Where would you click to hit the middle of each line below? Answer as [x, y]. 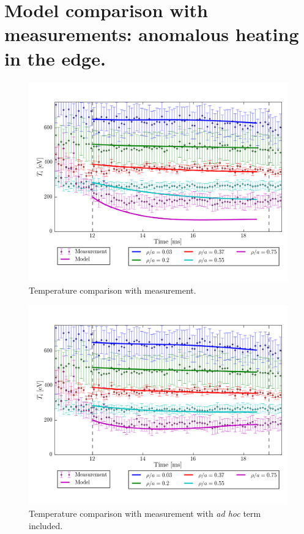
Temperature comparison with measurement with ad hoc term [145, 513]
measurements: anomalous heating [152, 34]
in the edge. [55, 58]
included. [46, 525]
